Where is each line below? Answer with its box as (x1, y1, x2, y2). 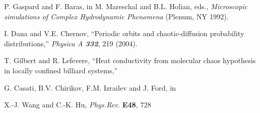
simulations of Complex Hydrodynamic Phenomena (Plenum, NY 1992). (4, 11, 229, 21)
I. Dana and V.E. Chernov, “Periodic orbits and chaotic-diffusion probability (4, 28, 244, 39)
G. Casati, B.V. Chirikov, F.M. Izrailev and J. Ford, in (4, 82, 176, 93)
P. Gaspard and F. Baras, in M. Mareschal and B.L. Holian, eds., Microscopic (4, 1, 248, 11)
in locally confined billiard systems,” (4, 65, 117, 75)
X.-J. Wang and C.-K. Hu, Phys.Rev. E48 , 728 (4, 99, 151, 110)
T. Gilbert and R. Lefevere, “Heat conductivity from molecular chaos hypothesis (4, 55, 256, 66)
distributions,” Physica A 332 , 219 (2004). (4, 38, 137, 48)
